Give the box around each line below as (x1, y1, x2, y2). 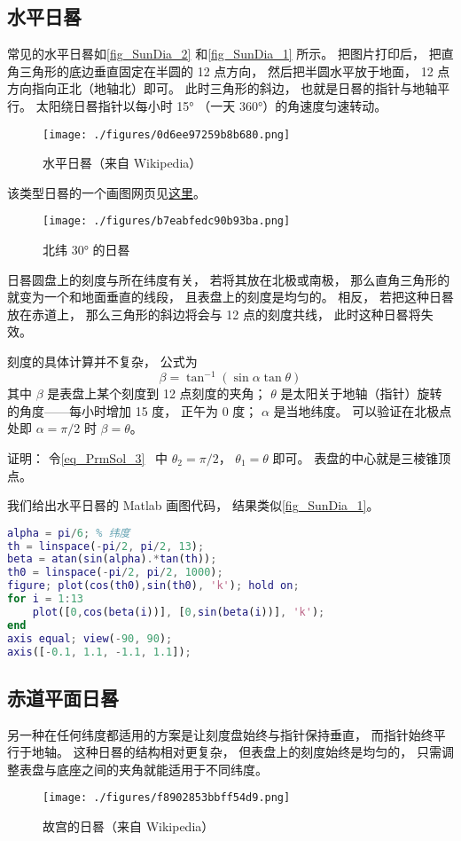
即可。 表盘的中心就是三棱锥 (272, 448, 439, 467)
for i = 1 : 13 (7, 593, 84, 606)
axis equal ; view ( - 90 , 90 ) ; (7, 632, 173, 645)
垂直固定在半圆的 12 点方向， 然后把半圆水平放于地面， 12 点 (93, 61, 450, 80)
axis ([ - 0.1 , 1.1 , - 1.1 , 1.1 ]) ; (7, 645, 191, 658)
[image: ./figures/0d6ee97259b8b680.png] (43, 128, 291, 141)
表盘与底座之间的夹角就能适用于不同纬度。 (19, 759, 268, 778)
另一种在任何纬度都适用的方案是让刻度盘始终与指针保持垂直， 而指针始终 (7, 725, 434, 743)
